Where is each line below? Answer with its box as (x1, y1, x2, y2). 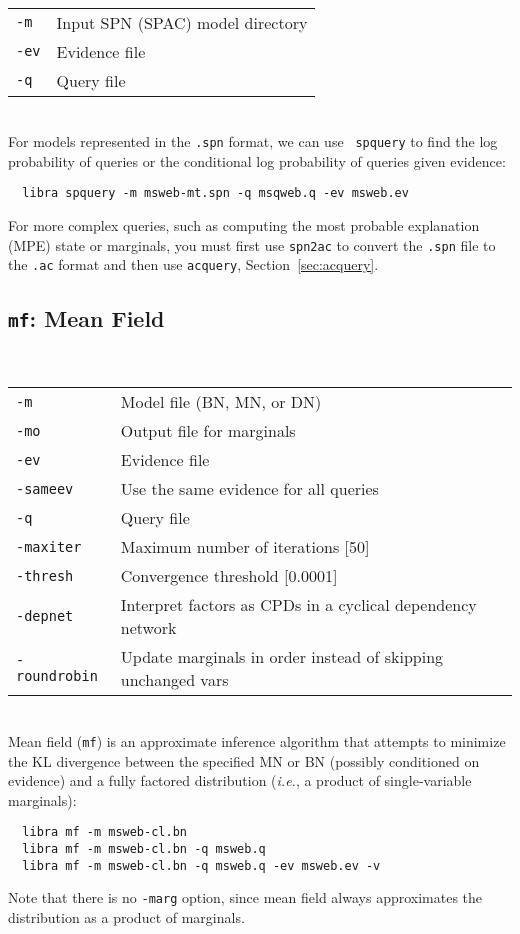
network (120, 616, 177, 640)
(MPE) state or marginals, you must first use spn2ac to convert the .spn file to (8, 234, 496, 255)
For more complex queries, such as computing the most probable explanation (8, 215, 480, 236)
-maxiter (16, 538, 82, 555)
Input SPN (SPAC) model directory (56, 10, 308, 34)
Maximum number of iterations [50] (120, 535, 370, 559)
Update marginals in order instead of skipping (120, 645, 444, 669)
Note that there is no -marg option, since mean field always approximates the (8, 887, 483, 908)
